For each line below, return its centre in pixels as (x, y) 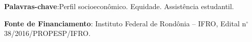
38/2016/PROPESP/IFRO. (47, 33)
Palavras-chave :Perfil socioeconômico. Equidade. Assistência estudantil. (119, 6)
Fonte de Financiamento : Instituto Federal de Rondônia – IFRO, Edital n (125, 23)
